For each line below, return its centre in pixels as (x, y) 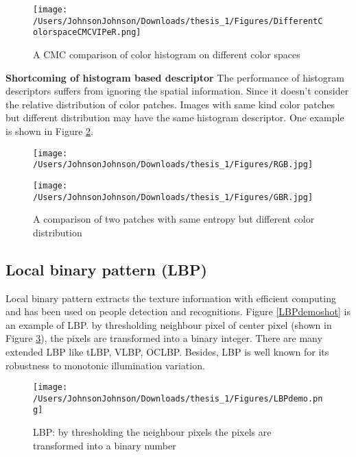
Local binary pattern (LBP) (106, 269)
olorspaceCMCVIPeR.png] (87, 33)
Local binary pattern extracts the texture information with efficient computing (171, 298)
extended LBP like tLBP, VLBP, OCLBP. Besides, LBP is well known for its (167, 351)
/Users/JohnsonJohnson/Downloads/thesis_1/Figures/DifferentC (178, 21)
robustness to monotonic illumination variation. (105, 365)
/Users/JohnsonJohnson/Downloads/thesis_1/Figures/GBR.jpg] (173, 197)
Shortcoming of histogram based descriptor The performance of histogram (175, 77)
